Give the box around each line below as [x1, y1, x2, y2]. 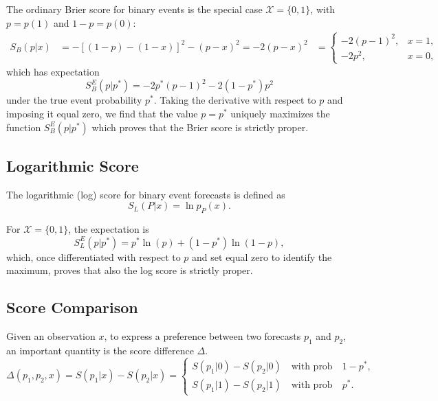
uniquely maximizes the [230, 106, 330, 121]
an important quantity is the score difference [6, 343, 194, 358]
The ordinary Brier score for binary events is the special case [6, 2, 263, 16]
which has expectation [6, 65, 100, 79]
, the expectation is [68, 222, 149, 236]
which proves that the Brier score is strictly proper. [91, 119, 309, 134]
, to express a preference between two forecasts [104, 329, 301, 343]
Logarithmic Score [6, 155, 139, 176]
